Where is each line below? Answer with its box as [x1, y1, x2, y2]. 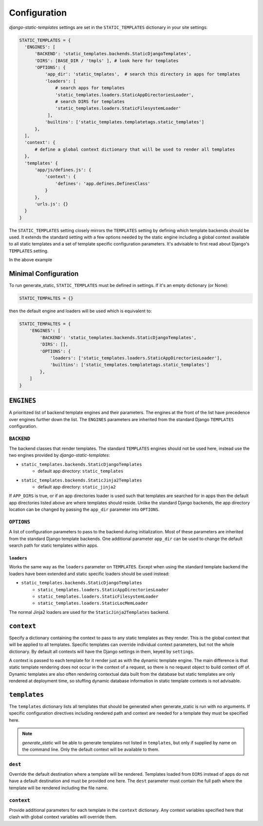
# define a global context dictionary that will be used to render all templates [35, 146, 235, 152]
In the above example [9, 257, 52, 263]
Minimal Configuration [9, 270, 79, 278]
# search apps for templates [55, 85, 125, 91]
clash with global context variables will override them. [9, 814, 117, 820]
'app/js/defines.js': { [35, 167, 92, 173]
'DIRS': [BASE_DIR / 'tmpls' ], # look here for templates [35, 58, 179, 63]
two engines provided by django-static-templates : [9, 452, 111, 458]
